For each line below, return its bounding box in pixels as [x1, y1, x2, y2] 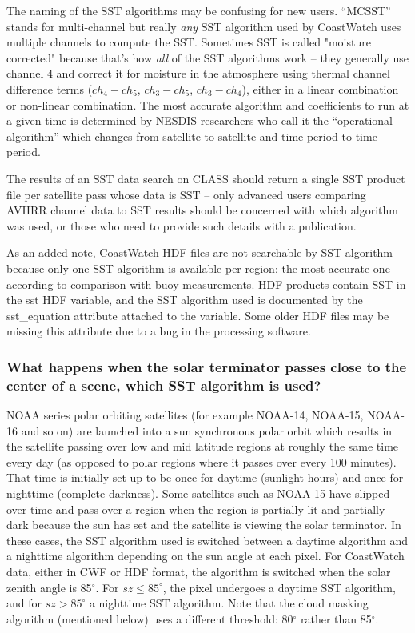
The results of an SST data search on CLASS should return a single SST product [6, 170, 405, 186]
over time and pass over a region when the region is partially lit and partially [6, 500, 385, 517]
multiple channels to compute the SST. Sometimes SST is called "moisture [6, 34, 371, 50]
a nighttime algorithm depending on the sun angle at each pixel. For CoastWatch [6, 547, 405, 564]
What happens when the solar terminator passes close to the [6, 356, 407, 376]
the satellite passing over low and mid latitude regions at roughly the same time [6, 438, 399, 455]
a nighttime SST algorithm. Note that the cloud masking [89, 595, 369, 611]
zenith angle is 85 [6, 579, 92, 595]
